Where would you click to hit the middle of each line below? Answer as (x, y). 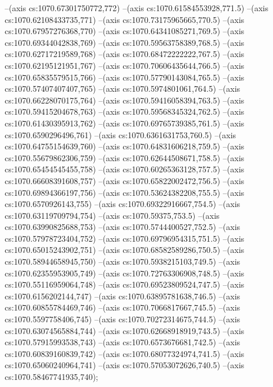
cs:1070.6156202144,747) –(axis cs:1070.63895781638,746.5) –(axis (123, 296)
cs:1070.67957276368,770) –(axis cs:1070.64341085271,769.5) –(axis (125, 31)
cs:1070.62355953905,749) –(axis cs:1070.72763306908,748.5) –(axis (125, 273)
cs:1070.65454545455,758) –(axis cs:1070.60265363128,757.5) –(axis (125, 169)
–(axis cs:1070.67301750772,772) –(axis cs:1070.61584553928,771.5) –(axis (136, 8)
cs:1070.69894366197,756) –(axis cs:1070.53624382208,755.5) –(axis (125, 192)
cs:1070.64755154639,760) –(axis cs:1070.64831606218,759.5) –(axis (125, 146)
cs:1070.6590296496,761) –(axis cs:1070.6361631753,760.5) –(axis (121, 134)
